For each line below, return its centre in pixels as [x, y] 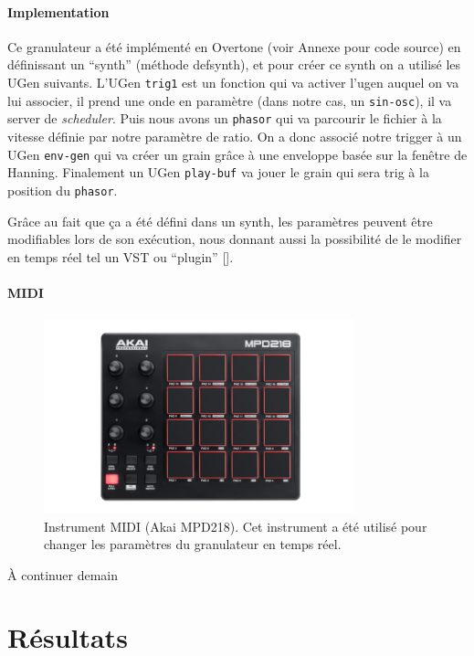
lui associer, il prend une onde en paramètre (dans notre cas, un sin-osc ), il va [230, 100]
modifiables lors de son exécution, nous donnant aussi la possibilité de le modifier [235, 239]
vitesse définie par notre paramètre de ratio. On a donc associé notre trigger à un [235, 136]
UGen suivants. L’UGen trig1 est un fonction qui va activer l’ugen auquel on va [233, 82]
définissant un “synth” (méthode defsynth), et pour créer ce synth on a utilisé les [234, 64]
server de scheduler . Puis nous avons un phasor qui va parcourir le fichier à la [225, 118]
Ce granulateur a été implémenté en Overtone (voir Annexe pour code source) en [234, 46]
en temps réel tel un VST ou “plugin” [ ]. [121, 256]
